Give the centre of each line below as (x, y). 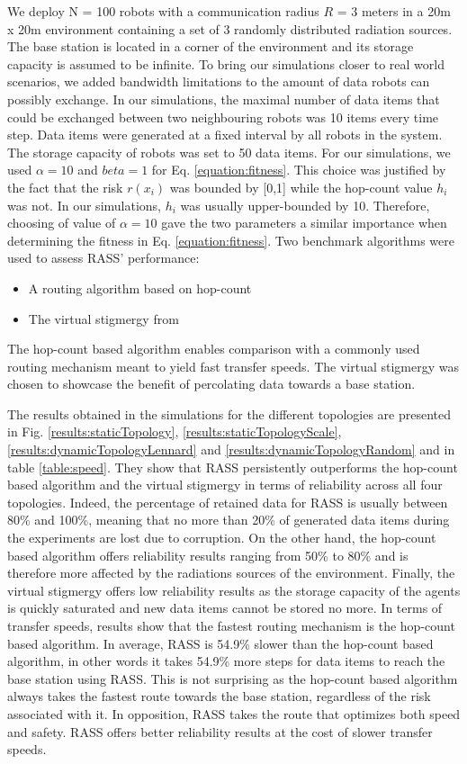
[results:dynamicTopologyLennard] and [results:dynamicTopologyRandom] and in (231, 449)
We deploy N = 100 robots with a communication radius (163, 11)
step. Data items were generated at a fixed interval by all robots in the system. (225, 135)
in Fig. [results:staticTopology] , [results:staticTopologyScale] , (175, 431)
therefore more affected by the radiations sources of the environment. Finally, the (231, 573)
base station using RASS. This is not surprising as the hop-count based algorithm (233, 678)
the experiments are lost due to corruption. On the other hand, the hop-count (222, 538)
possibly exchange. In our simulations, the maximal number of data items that (224, 99)
